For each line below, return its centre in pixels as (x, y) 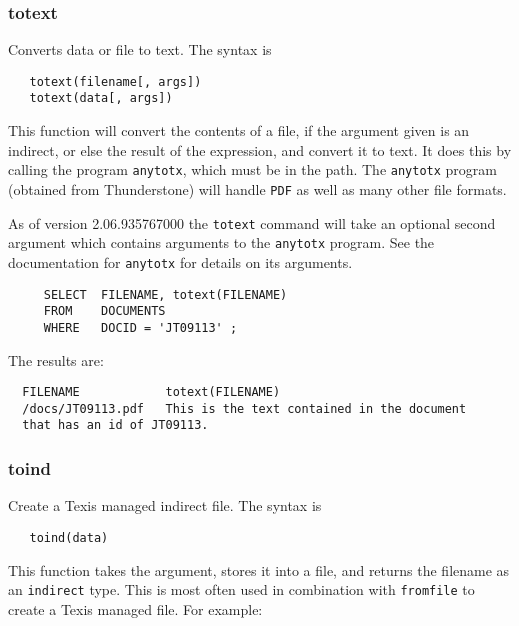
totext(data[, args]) (101, 98)
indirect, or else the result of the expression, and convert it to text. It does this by (260, 149)
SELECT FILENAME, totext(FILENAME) (165, 294)
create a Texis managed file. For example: (135, 608)
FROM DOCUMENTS (104, 311)
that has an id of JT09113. (115, 425)
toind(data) (69, 537)
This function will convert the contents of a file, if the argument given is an (239, 130)
